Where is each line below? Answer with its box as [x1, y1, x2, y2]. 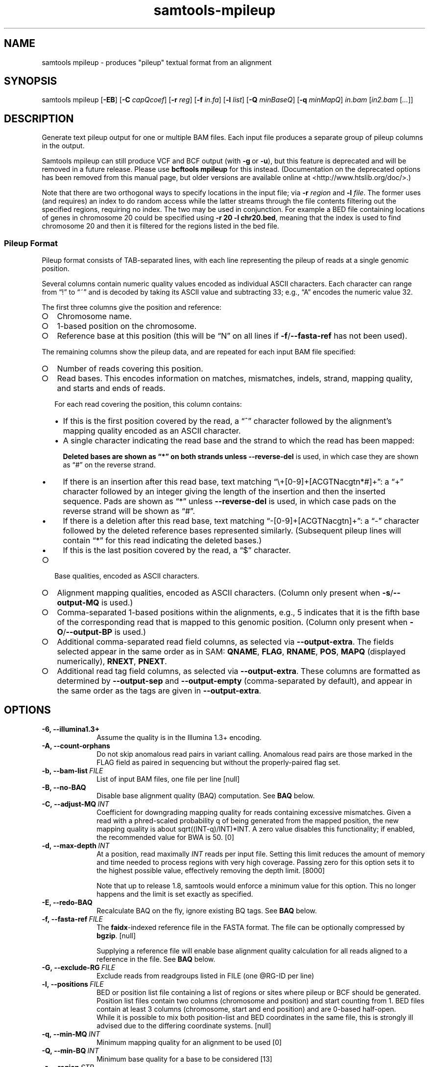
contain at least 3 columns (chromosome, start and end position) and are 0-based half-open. [96, 1004, 396, 1013]
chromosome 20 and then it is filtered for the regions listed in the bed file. [42, 222, 279, 231]
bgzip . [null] [96, 931, 136, 940]
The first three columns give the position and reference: [42, 303, 222, 312]
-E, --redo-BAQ [42, 898, 93, 906]
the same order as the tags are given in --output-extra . [57, 686, 262, 696]
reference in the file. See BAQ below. [96, 954, 215, 963]
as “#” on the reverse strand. [63, 461, 156, 469]
